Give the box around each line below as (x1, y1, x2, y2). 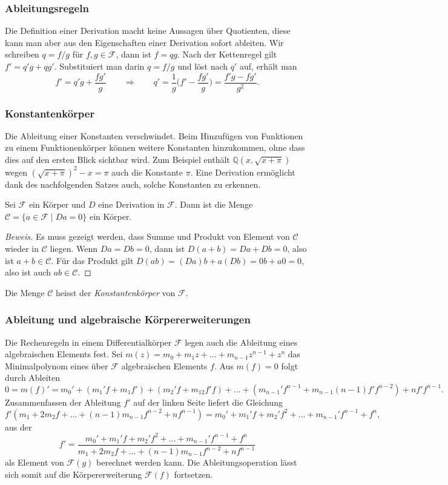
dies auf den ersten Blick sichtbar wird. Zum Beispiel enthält (5, 153, 230, 166)
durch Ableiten (5, 371, 61, 384)
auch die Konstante (111, 165, 183, 178)
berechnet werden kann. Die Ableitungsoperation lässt (96, 456, 297, 468)
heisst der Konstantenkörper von (56, 286, 176, 299)
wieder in (5, 242, 39, 254)
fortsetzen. (174, 467, 213, 480)
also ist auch (5, 266, 51, 279)
